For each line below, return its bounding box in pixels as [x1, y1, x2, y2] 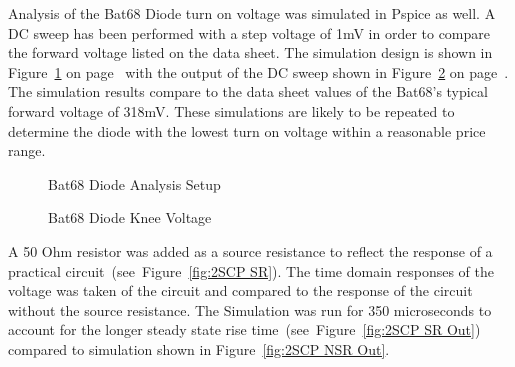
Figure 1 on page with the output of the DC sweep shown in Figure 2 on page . [8, 61, 509, 82]
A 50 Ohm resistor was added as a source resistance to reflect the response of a [8, 240, 493, 261]
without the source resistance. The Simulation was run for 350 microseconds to [8, 299, 492, 320]
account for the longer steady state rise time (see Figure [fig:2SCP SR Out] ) [8, 319, 481, 340]
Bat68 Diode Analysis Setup [48, 173, 221, 194]
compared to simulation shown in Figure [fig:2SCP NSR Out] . [8, 338, 390, 359]
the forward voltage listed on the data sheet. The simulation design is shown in [8, 42, 493, 63]
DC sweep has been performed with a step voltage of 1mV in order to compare [8, 22, 491, 43]
